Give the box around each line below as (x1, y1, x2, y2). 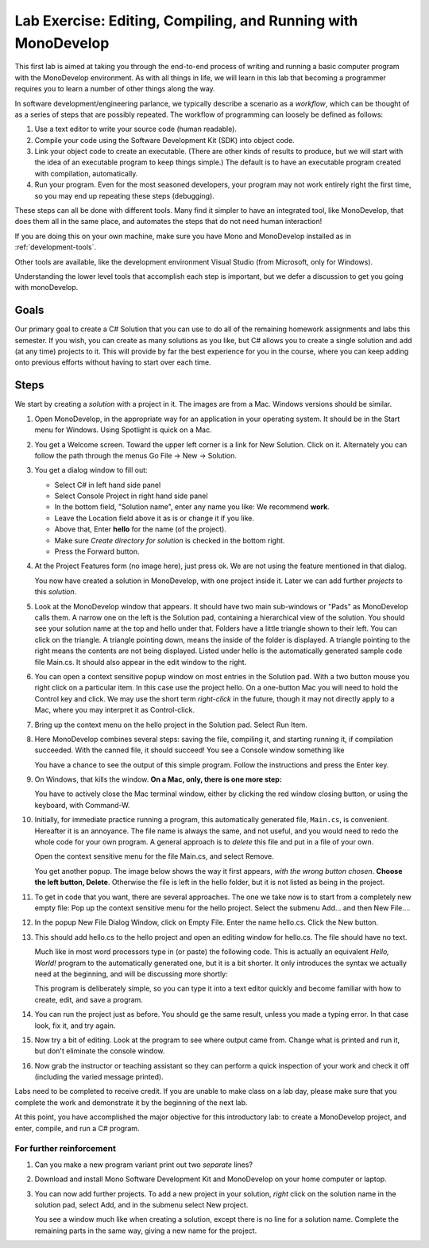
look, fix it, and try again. (34, 1021, 116, 1030)
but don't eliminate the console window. (34, 1046, 165, 1056)
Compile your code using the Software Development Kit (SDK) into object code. (34, 135, 296, 145)
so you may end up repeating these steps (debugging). (34, 191, 214, 200)
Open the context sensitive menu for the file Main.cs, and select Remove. (34, 852, 274, 861)
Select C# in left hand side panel (54, 480, 161, 489)
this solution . (34, 587, 77, 597)
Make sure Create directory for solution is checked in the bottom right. (54, 535, 285, 545)
